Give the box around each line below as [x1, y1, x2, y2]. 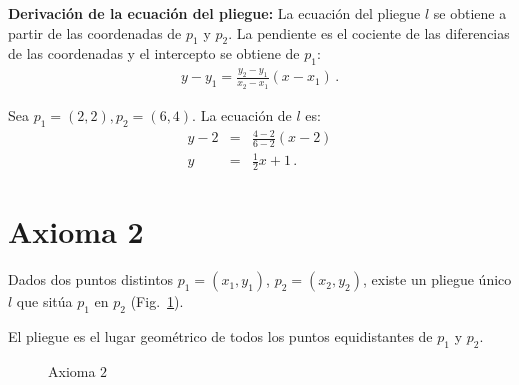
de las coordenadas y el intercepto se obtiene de [8, 43, 300, 64]
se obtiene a [433, 3, 507, 23]
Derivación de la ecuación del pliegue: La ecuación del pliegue [8, 3, 421, 23]
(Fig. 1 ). [130, 291, 184, 312]
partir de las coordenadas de [8, 22, 182, 43]
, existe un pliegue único [363, 269, 512, 290]
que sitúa [16, 291, 73, 312]
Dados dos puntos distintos [8, 269, 174, 290]
